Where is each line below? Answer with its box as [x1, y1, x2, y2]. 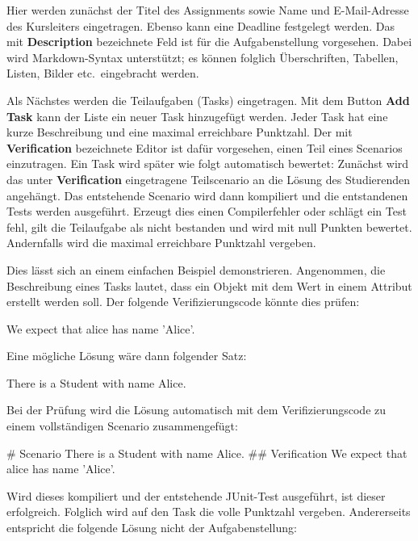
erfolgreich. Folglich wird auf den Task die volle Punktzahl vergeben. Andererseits [6, 503, 411, 520]
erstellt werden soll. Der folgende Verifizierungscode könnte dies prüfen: [6, 293, 360, 310]
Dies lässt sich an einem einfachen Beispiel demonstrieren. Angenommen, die [6, 261, 386, 278]
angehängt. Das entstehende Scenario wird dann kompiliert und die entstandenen [6, 187, 408, 203]
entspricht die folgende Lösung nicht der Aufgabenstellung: [6, 519, 297, 536]
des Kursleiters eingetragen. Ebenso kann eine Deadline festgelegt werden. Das [6, 17, 395, 34]
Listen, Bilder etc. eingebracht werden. [6, 65, 199, 82]
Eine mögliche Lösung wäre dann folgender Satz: [6, 347, 247, 364]
